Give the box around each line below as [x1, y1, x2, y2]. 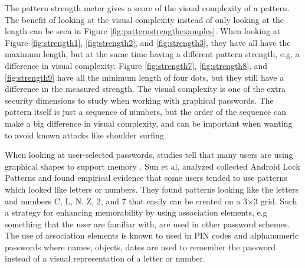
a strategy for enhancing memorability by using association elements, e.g [5, 206, 267, 219]
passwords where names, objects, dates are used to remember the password [5, 240, 276, 253]
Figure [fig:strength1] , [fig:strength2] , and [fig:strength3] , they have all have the [5, 36, 291, 48]
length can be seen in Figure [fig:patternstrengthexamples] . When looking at [5, 25, 281, 37]
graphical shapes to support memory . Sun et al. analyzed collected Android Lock [5, 160, 300, 172]
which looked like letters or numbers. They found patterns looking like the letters [5, 183, 299, 195]
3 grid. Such [253, 194, 297, 207]
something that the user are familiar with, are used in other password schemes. [5, 217, 290, 230]
